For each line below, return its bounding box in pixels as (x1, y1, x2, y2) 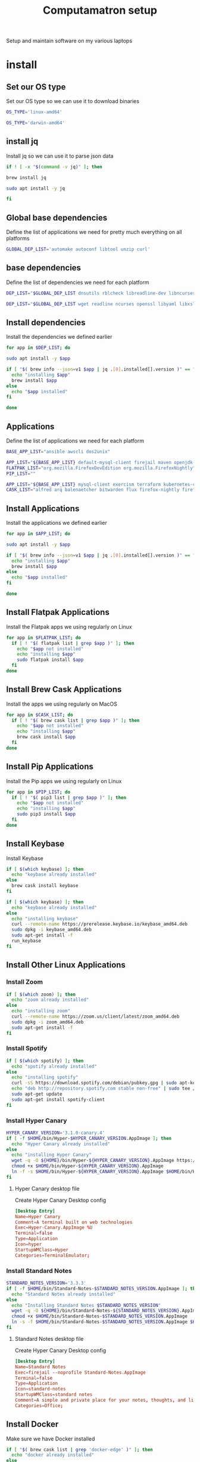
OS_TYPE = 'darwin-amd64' (6, 120, 65, 126)
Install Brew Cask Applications (6, 684, 122, 695)
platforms (6, 235, 30, 242)
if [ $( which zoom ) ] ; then (6, 991, 76, 997)
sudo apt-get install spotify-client (11, 1096, 105, 1102)
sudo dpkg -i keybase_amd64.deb (11, 927, 92, 933)
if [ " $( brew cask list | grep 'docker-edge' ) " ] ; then (6, 1446, 153, 1452)
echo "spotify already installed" (11, 1063, 97, 1070)
